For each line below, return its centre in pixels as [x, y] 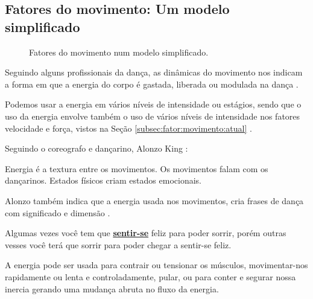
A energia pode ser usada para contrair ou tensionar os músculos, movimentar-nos [156, 265]
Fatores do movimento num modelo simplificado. [119, 52]
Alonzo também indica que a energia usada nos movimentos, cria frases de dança [154, 200]
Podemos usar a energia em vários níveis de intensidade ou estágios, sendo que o [153, 104]
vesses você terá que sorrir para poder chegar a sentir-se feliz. [118, 244]
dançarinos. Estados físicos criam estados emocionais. [103, 180]
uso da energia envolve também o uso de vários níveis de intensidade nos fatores [153, 116]
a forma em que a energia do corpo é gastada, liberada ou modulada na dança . [152, 84]
